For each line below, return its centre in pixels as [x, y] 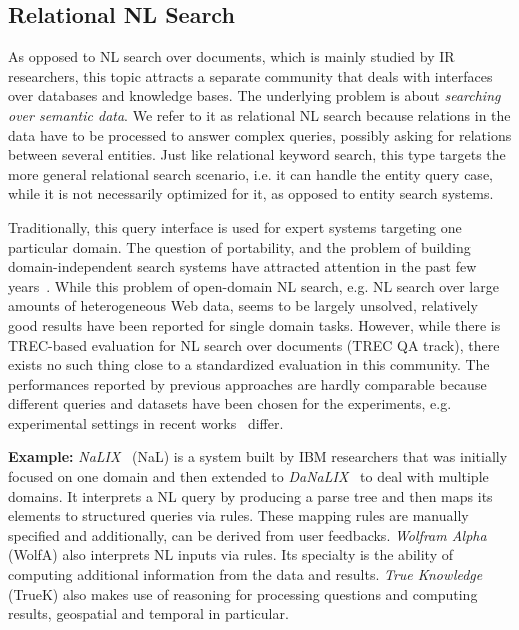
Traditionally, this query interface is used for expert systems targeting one [235, 226]
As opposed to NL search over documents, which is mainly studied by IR [231, 56]
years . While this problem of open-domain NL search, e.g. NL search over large [253, 285]
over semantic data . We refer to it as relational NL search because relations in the [259, 114]
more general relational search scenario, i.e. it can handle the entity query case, [250, 173]
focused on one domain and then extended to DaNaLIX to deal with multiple [248, 476]
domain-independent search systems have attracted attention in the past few [242, 266]
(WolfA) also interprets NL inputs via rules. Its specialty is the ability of [230, 554]
